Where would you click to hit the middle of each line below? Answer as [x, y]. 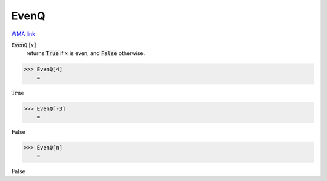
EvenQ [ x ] [24, 45]
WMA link [23, 34]
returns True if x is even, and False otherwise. [86, 53]
